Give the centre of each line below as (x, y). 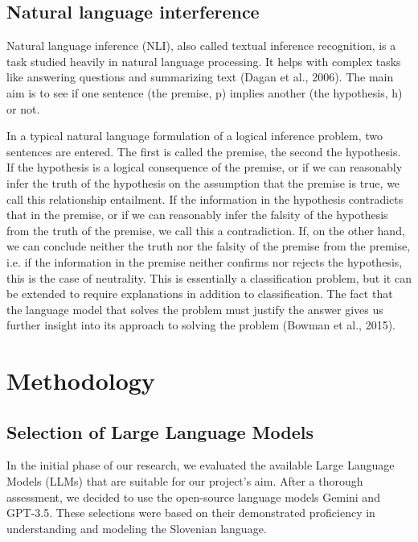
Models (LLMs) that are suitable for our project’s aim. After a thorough (185, 481)
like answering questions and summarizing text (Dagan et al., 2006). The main (200, 77)
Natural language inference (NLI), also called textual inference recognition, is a (201, 46)
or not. (23, 108)
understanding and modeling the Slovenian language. (137, 528)
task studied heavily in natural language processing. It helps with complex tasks (204, 61)
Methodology (81, 381)
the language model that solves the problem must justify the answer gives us (195, 309)
